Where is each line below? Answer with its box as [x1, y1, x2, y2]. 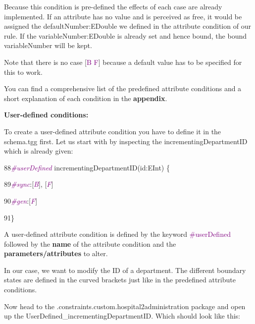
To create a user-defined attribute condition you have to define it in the [4, 126, 221, 136]
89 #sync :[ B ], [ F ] [4, 179, 53, 189]
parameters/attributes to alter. [4, 248, 108, 259]
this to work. [4, 66, 43, 77]
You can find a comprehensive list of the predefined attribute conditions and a [4, 83, 242, 94]
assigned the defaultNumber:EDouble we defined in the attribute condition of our [4, 21, 251, 31]
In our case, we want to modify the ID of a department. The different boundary [4, 265, 246, 275]
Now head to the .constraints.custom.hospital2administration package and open [4, 301, 246, 311]
